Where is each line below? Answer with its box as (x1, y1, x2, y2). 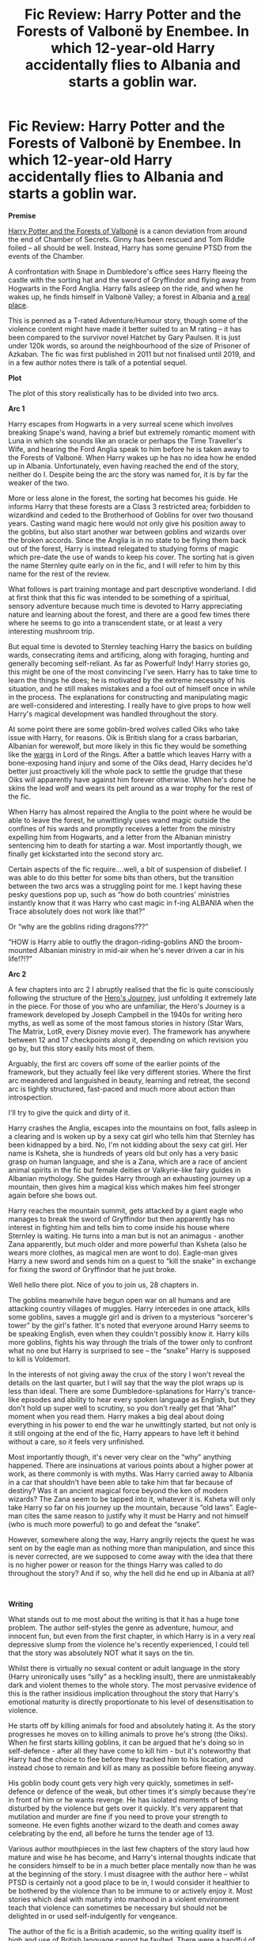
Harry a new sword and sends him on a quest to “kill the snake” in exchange (8, 1256, 256, 1266)
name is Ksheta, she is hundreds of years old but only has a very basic (8, 1148, 239, 1157)
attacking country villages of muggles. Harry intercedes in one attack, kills (8, 1304, 251, 1313)
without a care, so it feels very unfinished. (8, 1437, 145, 1446)
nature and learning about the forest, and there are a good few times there (8, 610, 251, 619)
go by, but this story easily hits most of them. (8, 1043, 155, 1053)
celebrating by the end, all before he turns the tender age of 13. (8, 1829, 215, 1838)
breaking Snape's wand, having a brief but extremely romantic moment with (8, 427, 256, 437)
